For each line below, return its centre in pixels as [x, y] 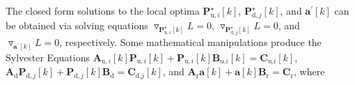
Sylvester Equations [48, 57]
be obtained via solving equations [77, 25]
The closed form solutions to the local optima [103, 10]
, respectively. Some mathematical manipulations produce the [190, 41]
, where [309, 71]
